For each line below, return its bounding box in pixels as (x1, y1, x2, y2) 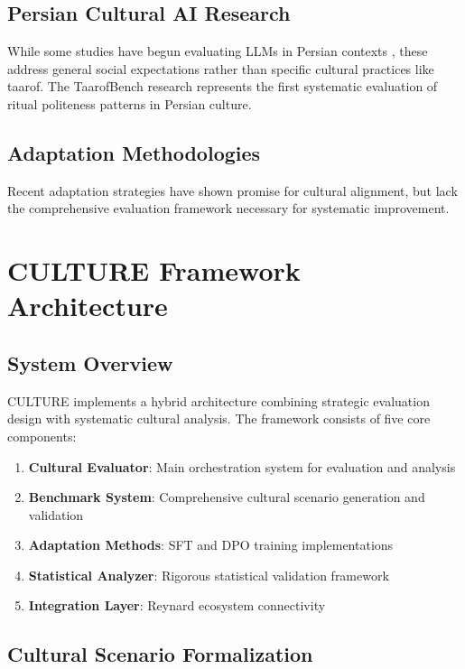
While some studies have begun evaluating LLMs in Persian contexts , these (7, 42, 428, 60)
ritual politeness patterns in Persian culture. (7, 94, 252, 113)
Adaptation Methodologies (7, 138, 261, 166)
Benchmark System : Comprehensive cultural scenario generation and (28, 488, 425, 506)
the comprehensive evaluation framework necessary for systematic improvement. (7, 199, 450, 218)
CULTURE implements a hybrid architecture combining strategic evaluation (7, 391, 430, 410)
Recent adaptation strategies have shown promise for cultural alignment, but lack (7, 181, 458, 200)
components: (7, 426, 77, 445)
